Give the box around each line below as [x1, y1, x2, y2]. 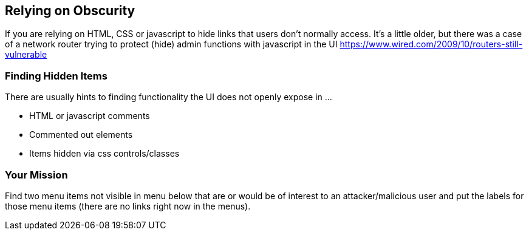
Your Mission [5, 168, 68, 181]
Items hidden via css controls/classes [29, 148, 180, 159]
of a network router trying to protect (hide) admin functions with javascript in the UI [5, 39, 338, 50]
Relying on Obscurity [5, 3, 135, 18]
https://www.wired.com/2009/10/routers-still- [340, 39, 523, 50]
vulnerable [5, 49, 47, 60]
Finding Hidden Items [5, 69, 108, 82]
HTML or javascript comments [29, 111, 150, 121]
